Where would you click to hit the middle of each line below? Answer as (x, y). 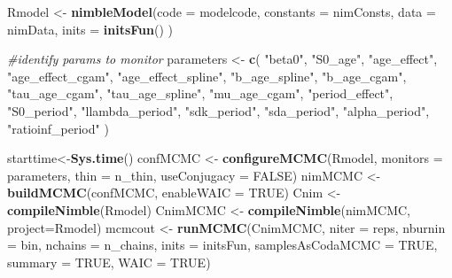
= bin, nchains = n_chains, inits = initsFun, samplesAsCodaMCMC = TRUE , (222, 245)
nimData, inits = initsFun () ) (90, 29)
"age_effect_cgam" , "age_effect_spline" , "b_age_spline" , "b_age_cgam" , (207, 76)
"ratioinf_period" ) (58, 128)
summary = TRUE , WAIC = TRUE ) (109, 262)
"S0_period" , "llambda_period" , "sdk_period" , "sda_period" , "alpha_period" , (218, 110)
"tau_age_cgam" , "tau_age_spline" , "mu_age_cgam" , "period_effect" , (200, 93)
